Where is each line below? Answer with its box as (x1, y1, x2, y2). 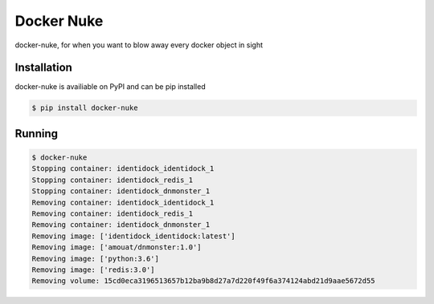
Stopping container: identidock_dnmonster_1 (31, 187, 211, 196)
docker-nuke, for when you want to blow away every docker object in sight (14, 40, 264, 50)
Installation (14, 61, 72, 75)
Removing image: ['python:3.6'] (31, 253, 160, 263)
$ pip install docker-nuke (31, 103, 138, 112)
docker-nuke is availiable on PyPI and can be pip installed (14, 82, 206, 91)
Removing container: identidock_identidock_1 (31, 197, 215, 207)
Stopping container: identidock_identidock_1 (31, 164, 215, 173)
